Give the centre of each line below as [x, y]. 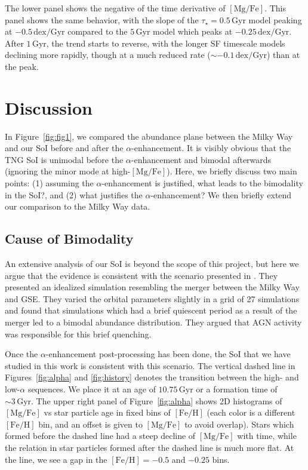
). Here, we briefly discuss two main [232, 171]
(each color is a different [251, 412]
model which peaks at [193, 31]
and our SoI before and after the [64, 148]
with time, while [267, 436]
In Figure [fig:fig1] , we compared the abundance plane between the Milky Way [149, 136]
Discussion [49, 107]
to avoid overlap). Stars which [239, 424]
